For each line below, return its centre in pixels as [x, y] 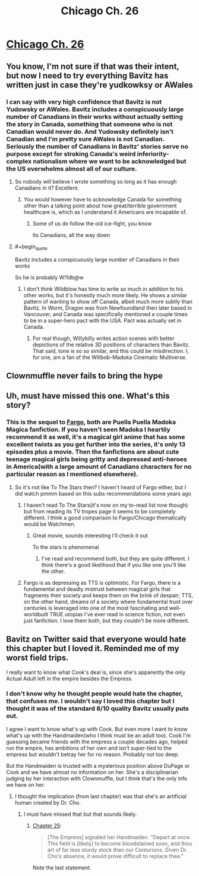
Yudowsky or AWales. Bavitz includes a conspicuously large [95, 109]
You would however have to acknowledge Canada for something [102, 199]
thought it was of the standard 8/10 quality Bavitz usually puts [97, 708]
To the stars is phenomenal [66, 547]
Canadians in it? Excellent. [47, 188]
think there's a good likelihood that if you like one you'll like [113, 565]
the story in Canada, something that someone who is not [89, 124]
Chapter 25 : [47, 825]
